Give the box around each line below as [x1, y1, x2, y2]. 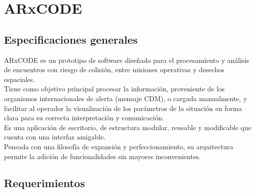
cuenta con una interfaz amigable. [4, 132, 106, 142]
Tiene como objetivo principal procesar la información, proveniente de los [4, 83, 225, 94]
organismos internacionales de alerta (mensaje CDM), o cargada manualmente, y [4, 93, 247, 103]
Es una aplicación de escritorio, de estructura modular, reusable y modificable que [4, 122, 252, 132]
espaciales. [4, 74, 35, 84]
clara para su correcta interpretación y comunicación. [4, 112, 164, 123]
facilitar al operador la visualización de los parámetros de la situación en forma [4, 103, 242, 113]
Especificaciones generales [4, 31, 138, 47]
